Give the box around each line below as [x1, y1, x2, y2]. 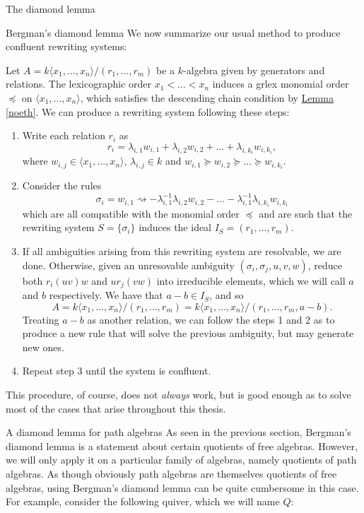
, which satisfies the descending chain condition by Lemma [80, 90, 334, 105]
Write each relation [22, 128, 105, 143]
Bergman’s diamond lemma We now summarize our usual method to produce [6, 25, 341, 40]
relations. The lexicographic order [6, 76, 151, 91]
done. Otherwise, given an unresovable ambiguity [22, 257, 235, 272]
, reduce [307, 257, 343, 272]
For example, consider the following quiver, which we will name [6, 494, 280, 509]
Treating [22, 312, 59, 326]
